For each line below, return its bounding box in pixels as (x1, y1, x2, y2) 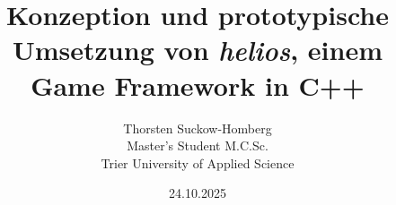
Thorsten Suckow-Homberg (123, 118, 272, 137)
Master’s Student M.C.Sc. (127, 136, 268, 155)
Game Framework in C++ (31, 66, 365, 103)
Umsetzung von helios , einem (12, 31, 383, 69)
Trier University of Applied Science (101, 153, 295, 172)
